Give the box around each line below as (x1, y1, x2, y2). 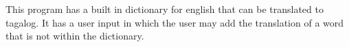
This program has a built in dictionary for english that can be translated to (5, 2, 324, 16)
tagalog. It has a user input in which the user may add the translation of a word (5, 15, 344, 29)
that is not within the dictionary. (5, 29, 144, 43)
